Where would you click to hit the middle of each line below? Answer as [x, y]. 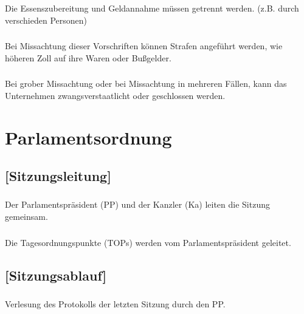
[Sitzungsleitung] [58, 176]
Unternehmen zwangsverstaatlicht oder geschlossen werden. [115, 95]
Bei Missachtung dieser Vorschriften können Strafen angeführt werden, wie [144, 46]
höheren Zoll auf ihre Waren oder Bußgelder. [88, 57]
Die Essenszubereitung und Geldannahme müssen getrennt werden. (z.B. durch [152, 8]
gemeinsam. [26, 216]
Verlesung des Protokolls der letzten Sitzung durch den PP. [115, 303]
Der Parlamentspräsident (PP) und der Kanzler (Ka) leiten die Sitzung [137, 204]
